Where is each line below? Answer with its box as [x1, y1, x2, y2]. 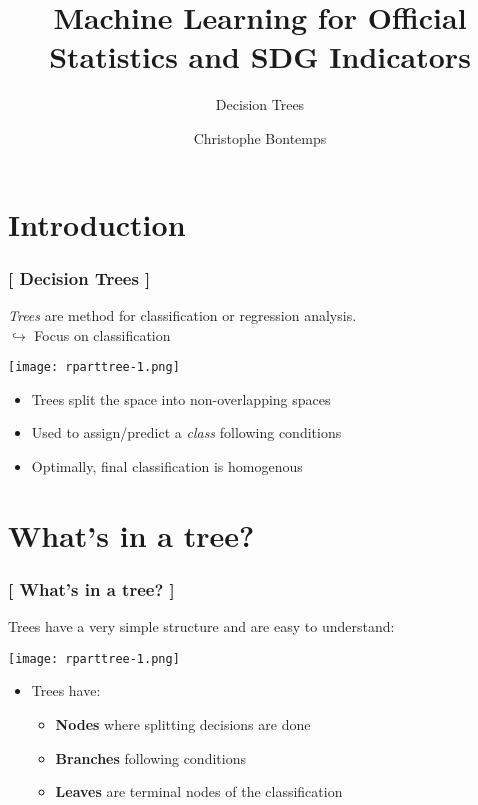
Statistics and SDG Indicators [49, 36, 471, 77]
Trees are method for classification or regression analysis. [8, 304, 357, 325]
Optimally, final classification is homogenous [31, 455, 303, 476]
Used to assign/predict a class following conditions [31, 422, 342, 443]
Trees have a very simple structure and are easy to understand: [8, 616, 395, 637]
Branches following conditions [55, 747, 246, 768]
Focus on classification [34, 324, 171, 345]
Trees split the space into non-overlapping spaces [31, 388, 331, 409]
